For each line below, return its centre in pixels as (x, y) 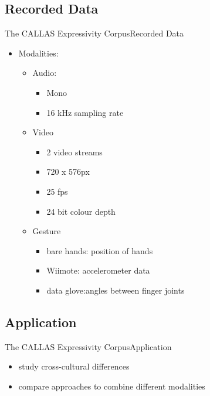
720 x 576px (68, 172)
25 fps (57, 191)
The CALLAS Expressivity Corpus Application (88, 346)
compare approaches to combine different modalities (112, 386)
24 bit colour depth (81, 211)
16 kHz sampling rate (85, 112)
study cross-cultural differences (74, 366)
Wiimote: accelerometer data (98, 270)
